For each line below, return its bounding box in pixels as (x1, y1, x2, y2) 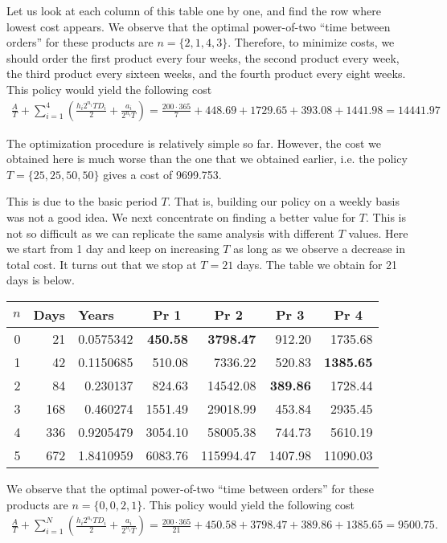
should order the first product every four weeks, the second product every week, (6, 49, 400, 66)
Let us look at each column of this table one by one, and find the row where (6, 2, 381, 18)
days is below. (6, 271, 75, 288)
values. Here (348, 224, 408, 241)
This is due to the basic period (6, 193, 158, 210)
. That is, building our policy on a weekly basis (167, 193, 400, 210)
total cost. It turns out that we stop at (6, 255, 197, 272)
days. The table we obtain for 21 (236, 255, 398, 272)
